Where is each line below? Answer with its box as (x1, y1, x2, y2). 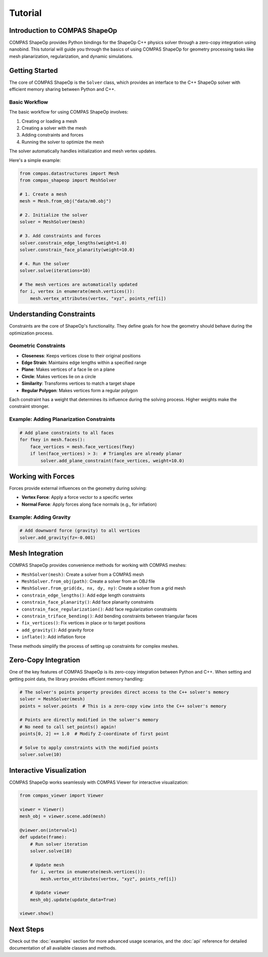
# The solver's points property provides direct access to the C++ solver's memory (19, 689, 229, 695)
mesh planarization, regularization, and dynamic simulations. (9, 53, 134, 59)
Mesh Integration (9, 549, 64, 558)
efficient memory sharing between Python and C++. (9, 86, 116, 92)
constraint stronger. (9, 404, 50, 410)
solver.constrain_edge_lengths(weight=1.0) (19, 240, 128, 246)
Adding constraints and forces (21, 132, 84, 138)
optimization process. (9, 330, 54, 336)
